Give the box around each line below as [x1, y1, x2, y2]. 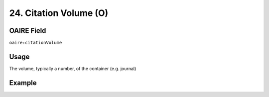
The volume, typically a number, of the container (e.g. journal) [9, 65, 136, 72]
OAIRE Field [9, 26, 46, 35]
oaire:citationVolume [9, 40, 62, 46]
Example [9, 79, 37, 87]
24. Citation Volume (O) [9, 7, 109, 18]
